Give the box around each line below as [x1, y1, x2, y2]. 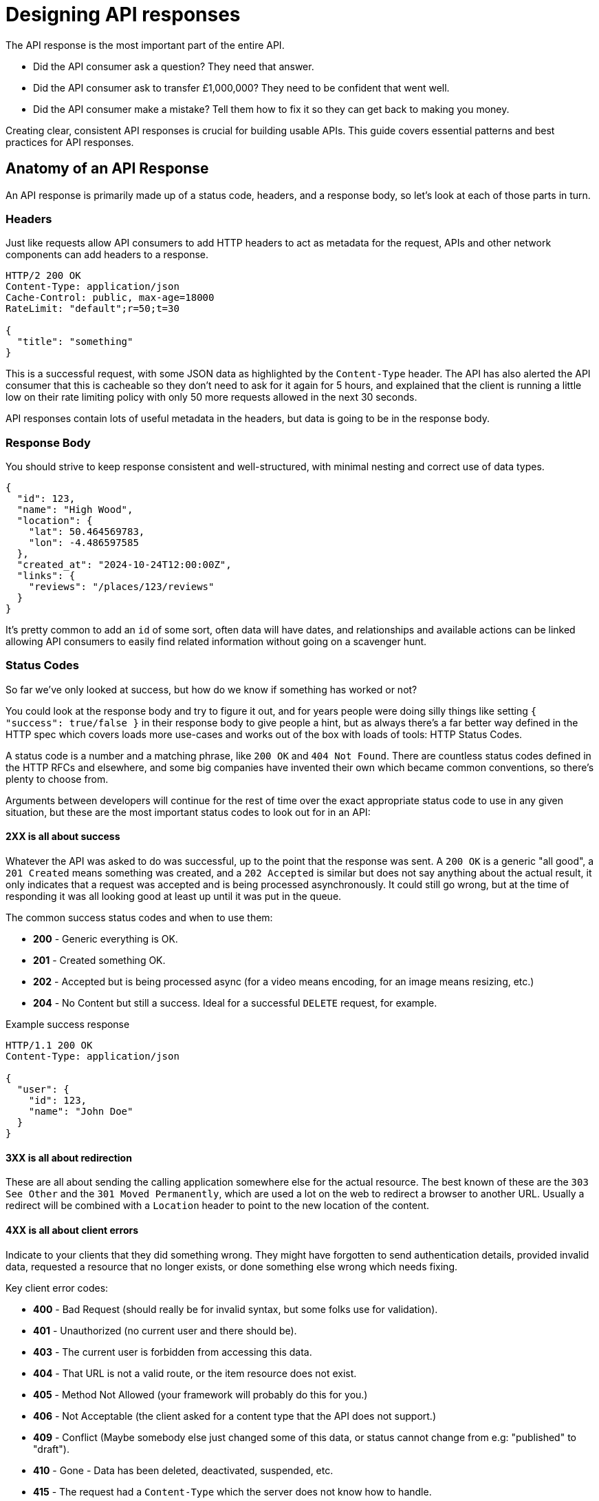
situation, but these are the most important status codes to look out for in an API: [6, 806, 371, 818]
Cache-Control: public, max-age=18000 [6, 292, 215, 304]
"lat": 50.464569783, [28, 526, 145, 538]
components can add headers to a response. [6, 249, 209, 261]
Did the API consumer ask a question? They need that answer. [33, 60, 314, 72]
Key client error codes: [6, 1281, 109, 1294]
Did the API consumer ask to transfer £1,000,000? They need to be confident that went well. [33, 81, 450, 94]
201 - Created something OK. [33, 954, 166, 967]
